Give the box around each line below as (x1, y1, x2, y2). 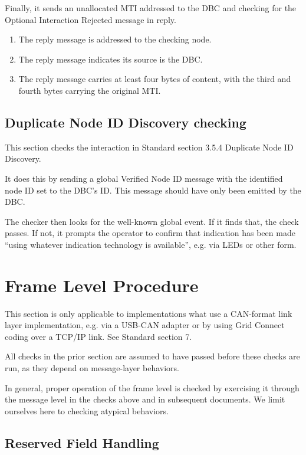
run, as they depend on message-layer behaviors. (5, 362, 179, 374)
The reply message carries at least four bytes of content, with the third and (18, 73, 291, 85)
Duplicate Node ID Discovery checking (5, 113, 246, 131)
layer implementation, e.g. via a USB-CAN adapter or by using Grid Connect (5, 319, 285, 331)
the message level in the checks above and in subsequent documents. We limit (5, 393, 285, 405)
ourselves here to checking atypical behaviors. (5, 404, 169, 417)
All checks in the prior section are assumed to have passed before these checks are (5, 350, 300, 362)
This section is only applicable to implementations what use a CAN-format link (5, 307, 292, 319)
